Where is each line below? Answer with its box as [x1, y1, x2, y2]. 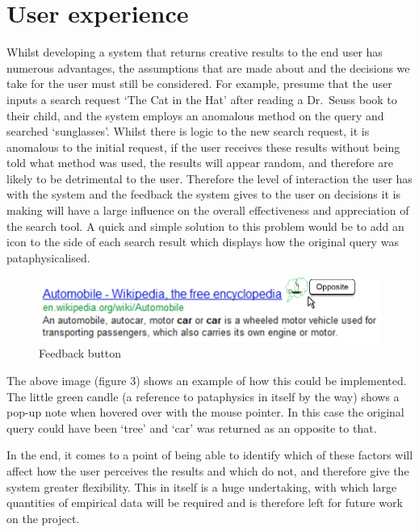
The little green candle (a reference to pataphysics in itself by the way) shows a [6, 387, 400, 404]
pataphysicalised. [6, 249, 90, 266]
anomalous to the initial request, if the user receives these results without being [6, 138, 400, 155]
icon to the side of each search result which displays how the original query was [6, 233, 399, 250]
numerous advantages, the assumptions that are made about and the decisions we [6, 59, 410, 76]
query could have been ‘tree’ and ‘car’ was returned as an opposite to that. [6, 419, 377, 436]
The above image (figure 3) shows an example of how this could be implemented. [6, 372, 407, 389]
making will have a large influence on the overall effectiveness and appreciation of [6, 202, 409, 219]
